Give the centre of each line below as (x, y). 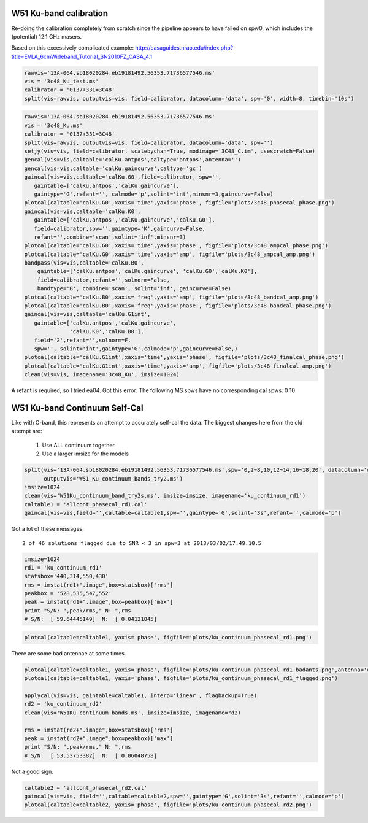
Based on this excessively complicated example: (73, 48)
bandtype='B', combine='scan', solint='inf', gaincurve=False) (134, 289)
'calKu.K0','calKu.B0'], (107, 332)
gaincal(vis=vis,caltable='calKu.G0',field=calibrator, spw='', (123, 177)
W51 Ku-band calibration (60, 13)
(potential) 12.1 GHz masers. (47, 36)
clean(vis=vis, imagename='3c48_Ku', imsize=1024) (102, 375)
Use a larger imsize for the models (85, 454)
